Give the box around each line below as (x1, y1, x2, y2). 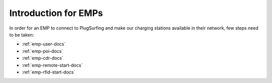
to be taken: (9, 31, 34, 37)
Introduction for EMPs (9, 7, 103, 18)
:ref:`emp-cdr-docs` (22, 55, 64, 61)
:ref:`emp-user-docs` (22, 41, 66, 47)
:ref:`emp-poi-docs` (22, 48, 63, 54)
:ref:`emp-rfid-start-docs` (22, 69, 76, 75)
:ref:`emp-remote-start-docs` (22, 62, 83, 68)
